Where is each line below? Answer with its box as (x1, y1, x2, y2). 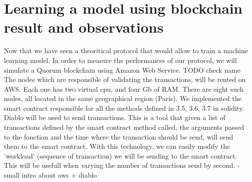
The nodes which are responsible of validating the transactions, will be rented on (4, 74, 246, 84)
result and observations (4, 17, 164, 37)
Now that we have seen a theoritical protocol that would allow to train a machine (4, 45, 248, 56)
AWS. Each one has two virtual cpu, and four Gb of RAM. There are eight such (4, 83, 244, 94)
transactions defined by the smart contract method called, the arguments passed (4, 122, 244, 132)
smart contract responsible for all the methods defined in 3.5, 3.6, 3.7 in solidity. (4, 102, 244, 113)
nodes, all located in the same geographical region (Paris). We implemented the (4, 93, 242, 103)
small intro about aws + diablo (4, 170, 97, 180)
